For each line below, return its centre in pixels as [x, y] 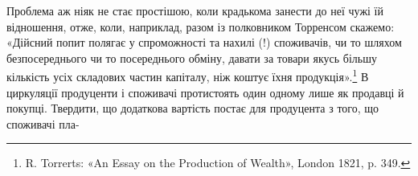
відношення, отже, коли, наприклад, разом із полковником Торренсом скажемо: [201, 26]
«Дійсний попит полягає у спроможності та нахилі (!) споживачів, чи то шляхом [204, 42]
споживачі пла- [43, 123]
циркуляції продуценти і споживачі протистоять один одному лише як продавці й [205, 92]
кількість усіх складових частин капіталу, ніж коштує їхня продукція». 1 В [188, 76]
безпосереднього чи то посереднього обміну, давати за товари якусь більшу [192, 57]
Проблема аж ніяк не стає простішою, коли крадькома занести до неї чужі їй [195, 10]
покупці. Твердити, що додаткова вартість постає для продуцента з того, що [193, 108]
